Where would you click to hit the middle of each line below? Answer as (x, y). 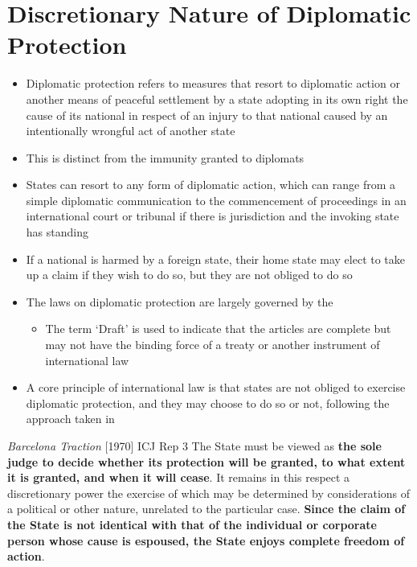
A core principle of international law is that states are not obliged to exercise (216, 387)
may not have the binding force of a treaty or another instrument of (213, 345)
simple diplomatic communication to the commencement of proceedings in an (216, 200)
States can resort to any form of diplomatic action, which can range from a (211, 185)
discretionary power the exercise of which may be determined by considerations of (209, 493)
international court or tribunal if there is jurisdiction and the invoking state (213, 216)
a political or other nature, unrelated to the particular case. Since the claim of (206, 509)
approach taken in (70, 419)
